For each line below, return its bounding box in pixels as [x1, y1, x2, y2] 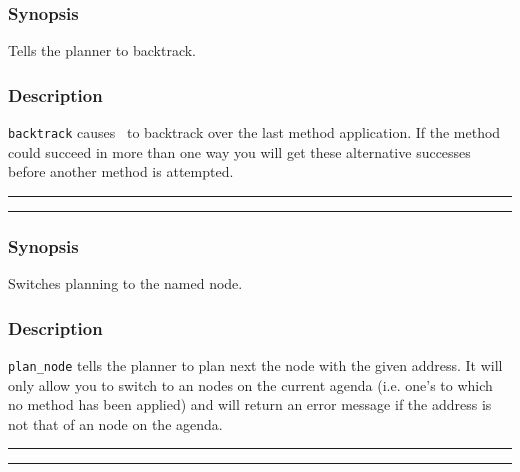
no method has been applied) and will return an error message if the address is [8, 394, 492, 415]
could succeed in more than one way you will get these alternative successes [8, 141, 471, 162]
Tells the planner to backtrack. [8, 40, 196, 61]
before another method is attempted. [8, 161, 234, 182]
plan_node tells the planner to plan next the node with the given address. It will [8, 354, 503, 375]
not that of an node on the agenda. [8, 413, 223, 434]
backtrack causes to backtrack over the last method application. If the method [8, 122, 501, 143]
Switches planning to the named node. [8, 273, 243, 294]
